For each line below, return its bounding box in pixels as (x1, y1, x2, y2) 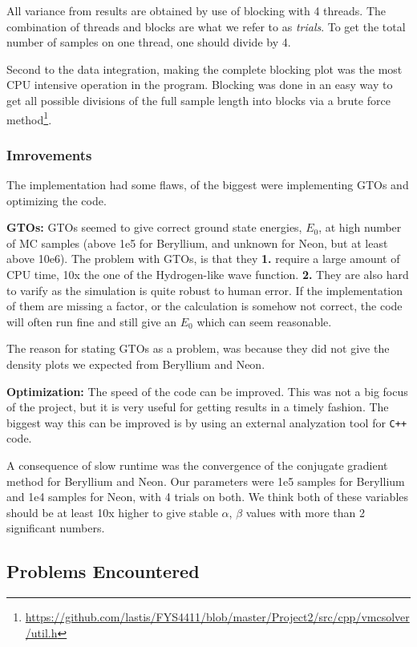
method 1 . (6, 108, 52, 127)
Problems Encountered (6, 559, 200, 584)
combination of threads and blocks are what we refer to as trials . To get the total (6, 18, 406, 34)
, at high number (318, 219, 402, 236)
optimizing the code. (6, 192, 107, 208)
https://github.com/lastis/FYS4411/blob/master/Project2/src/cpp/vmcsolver (25, 609, 410, 625)
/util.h (25, 624, 58, 641)
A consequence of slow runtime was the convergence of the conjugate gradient (6, 457, 388, 473)
